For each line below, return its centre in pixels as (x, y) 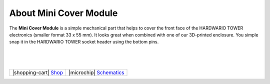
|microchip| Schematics (96, 72)
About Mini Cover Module (63, 13)
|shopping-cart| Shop (38, 72)
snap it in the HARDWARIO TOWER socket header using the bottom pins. (84, 42)
